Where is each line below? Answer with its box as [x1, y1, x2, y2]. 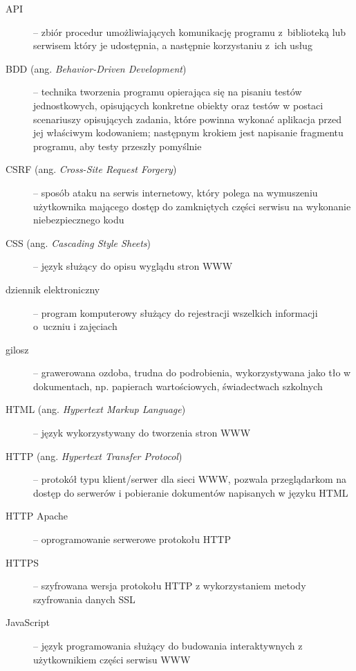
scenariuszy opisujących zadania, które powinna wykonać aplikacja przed [33, 111, 342, 126]
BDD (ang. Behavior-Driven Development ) [6, 61, 187, 75]
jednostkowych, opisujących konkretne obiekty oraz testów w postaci [33, 98, 324, 112]
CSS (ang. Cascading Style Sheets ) [6, 235, 151, 250]
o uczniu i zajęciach [33, 319, 118, 333]
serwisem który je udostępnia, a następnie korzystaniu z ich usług [33, 38, 312, 53]
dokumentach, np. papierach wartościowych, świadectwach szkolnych [33, 378, 323, 393]
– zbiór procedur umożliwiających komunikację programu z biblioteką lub [33, 24, 346, 39]
